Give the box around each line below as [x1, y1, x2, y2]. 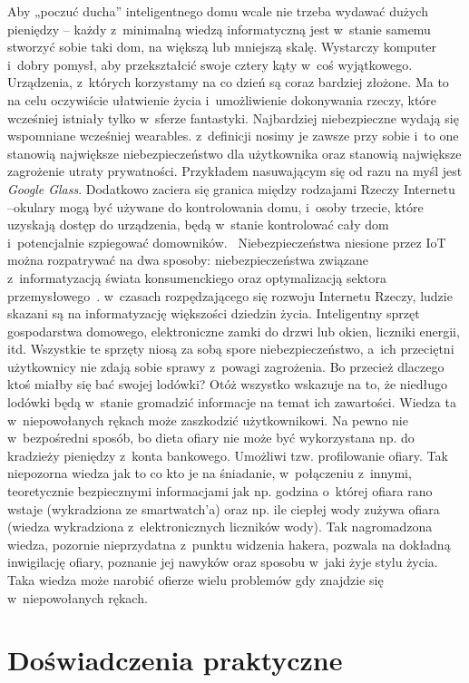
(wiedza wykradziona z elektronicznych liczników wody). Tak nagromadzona [7, 517, 433, 536]
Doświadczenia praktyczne [7, 641, 343, 678]
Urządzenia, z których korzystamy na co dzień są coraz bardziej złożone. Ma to [7, 73, 449, 92]
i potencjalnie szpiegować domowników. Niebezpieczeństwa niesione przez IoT [7, 232, 446, 251]
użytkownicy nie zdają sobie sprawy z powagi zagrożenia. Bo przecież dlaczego [7, 356, 445, 376]
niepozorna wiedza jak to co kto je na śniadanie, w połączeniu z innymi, [7, 463, 412, 483]
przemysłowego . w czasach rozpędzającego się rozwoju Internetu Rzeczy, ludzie [7, 286, 453, 305]
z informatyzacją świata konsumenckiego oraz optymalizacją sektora [7, 268, 386, 287]
